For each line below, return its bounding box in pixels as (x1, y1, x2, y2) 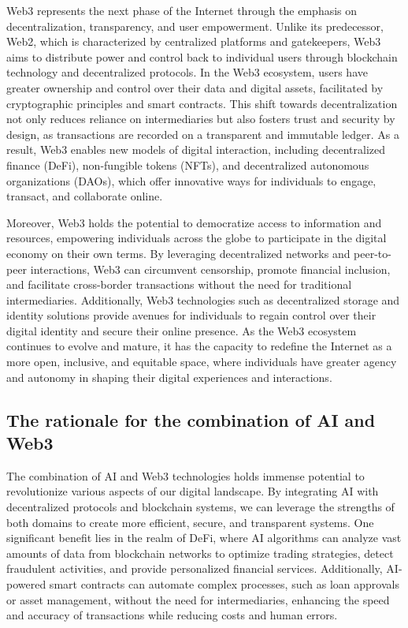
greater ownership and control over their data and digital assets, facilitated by (6, 79, 384, 95)
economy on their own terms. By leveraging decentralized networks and (6, 245, 351, 261)
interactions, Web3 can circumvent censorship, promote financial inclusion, (30, 260, 391, 277)
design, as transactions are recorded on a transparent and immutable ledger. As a (6, 125, 399, 142)
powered (6, 576, 46, 592)
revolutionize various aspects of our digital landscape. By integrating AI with (6, 483, 379, 499)
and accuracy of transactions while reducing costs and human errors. (6, 607, 338, 623)
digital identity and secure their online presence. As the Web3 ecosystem (6, 322, 357, 338)
